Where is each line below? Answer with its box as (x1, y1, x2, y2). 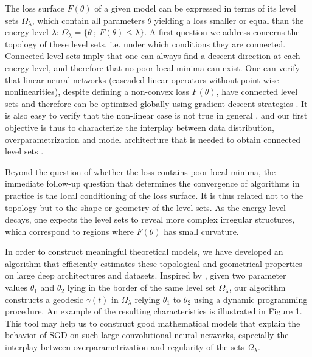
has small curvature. (164, 224, 239, 237)
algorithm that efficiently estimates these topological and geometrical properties (5, 257, 302, 269)
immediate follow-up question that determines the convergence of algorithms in (5, 177, 300, 190)
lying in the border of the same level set (67, 281, 216, 294)
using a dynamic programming (193, 293, 308, 305)
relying (134, 293, 161, 305)
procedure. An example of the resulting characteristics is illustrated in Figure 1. (5, 305, 302, 317)
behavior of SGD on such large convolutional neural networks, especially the (5, 328, 289, 341)
